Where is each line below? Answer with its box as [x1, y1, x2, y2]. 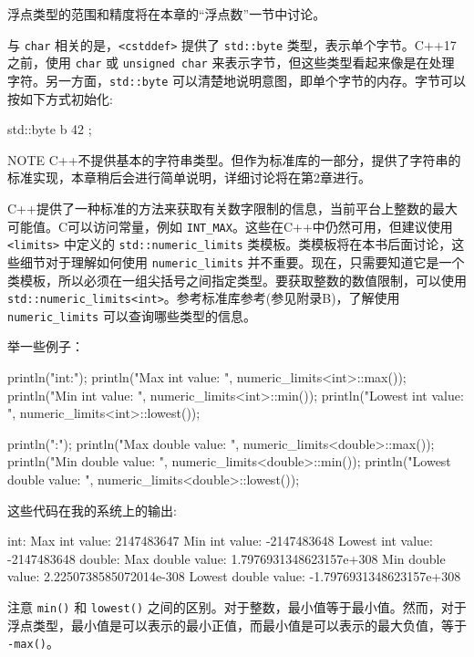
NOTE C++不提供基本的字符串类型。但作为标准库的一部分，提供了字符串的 [7, 150, 461, 169]
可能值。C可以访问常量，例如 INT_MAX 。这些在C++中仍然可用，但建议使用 [7, 216, 453, 235]
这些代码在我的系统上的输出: [7, 500, 177, 519]
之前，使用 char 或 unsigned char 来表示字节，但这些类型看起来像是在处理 [7, 53, 455, 72]
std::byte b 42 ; [7, 120, 92, 139]
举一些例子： [7, 337, 84, 356]
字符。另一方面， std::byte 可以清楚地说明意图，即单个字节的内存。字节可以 [7, 70, 467, 89]
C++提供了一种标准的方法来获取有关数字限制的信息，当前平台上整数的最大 [7, 198, 458, 217]
